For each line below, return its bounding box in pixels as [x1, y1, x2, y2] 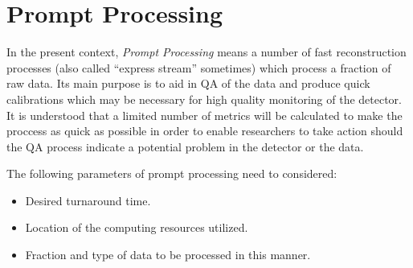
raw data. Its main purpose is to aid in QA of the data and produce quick [6, 75, 370, 92]
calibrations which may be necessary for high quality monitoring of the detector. [6, 90, 402, 107]
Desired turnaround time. [25, 192, 151, 208]
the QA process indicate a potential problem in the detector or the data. [6, 138, 364, 155]
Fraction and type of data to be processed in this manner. [25, 246, 311, 263]
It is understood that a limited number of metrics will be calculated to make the [6, 106, 403, 123]
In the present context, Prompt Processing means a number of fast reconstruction [6, 43, 407, 60]
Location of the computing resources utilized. [25, 219, 248, 236]
